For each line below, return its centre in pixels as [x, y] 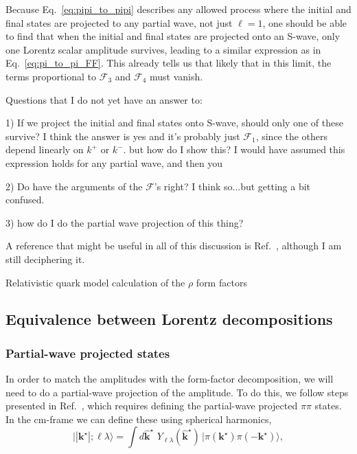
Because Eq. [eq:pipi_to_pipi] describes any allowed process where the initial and [178, 9]
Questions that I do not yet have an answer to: [104, 99]
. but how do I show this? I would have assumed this [234, 149]
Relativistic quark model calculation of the [95, 282]
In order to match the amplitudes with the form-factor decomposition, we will [170, 379]
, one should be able [305, 22]
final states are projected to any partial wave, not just [119, 22]
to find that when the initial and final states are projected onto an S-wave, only [173, 36]
